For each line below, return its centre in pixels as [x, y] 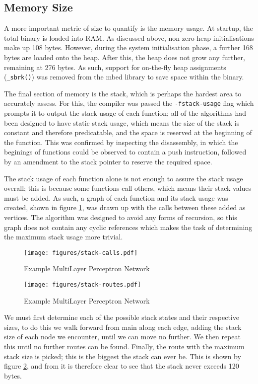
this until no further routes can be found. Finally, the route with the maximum [124, 346]
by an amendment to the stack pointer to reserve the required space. [108, 162]
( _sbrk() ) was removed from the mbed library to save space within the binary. [124, 77]
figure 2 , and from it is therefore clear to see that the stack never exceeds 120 [122, 366]
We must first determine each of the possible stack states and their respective [122, 317]
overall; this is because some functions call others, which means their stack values [128, 188]
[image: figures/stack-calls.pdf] [81, 253]
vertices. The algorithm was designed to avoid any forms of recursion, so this [121, 217]
